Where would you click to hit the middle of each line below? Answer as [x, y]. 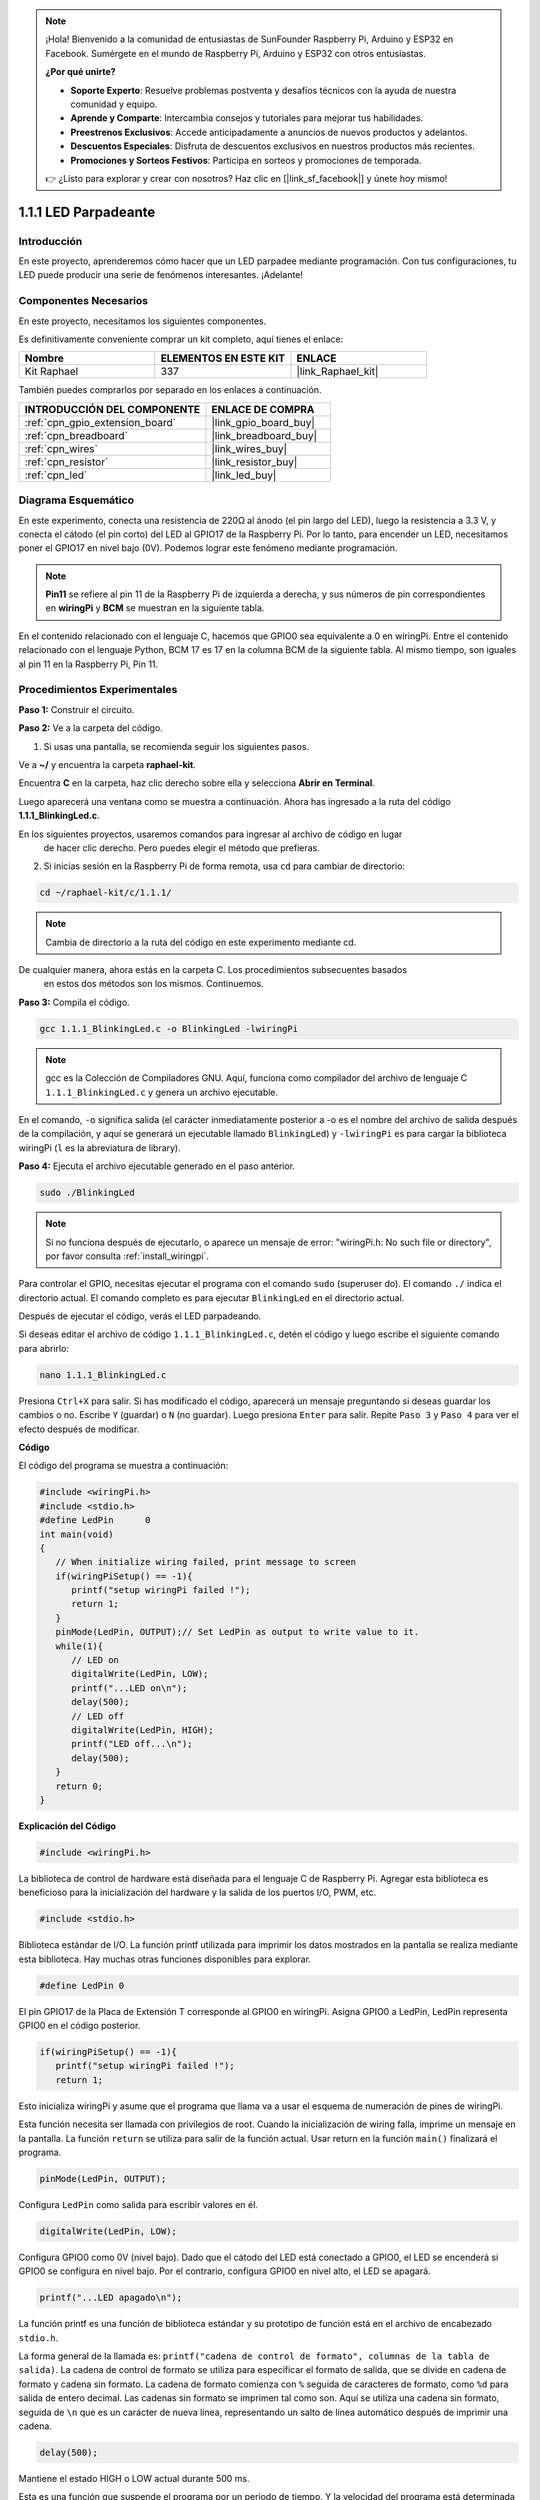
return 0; [79, 1786]
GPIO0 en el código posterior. [79, 2026]
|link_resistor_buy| [254, 462]
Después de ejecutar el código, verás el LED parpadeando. [140, 1316]
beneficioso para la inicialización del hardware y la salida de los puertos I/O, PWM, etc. [197, 1892]
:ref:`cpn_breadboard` [76, 435]
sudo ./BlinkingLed [87, 1193]
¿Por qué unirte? [80, 72]
